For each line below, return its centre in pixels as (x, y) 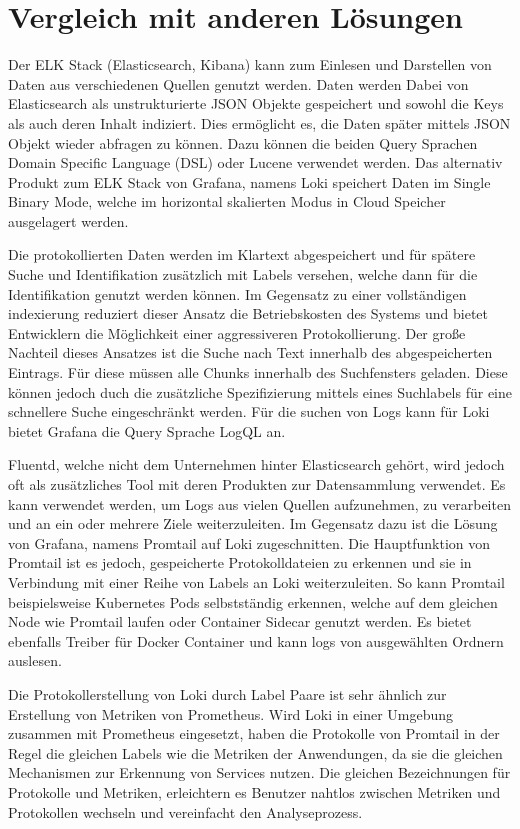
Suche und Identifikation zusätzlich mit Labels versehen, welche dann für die (243, 274)
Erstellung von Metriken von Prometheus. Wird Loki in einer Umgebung (231, 713)
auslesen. (35, 660)
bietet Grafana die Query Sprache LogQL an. (147, 430)
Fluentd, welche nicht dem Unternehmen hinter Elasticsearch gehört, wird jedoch (256, 464)
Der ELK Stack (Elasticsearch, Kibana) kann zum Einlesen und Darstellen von (250, 64)
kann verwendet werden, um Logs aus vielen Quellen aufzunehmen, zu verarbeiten (259, 503)
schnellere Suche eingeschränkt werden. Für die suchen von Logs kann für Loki (249, 411)
